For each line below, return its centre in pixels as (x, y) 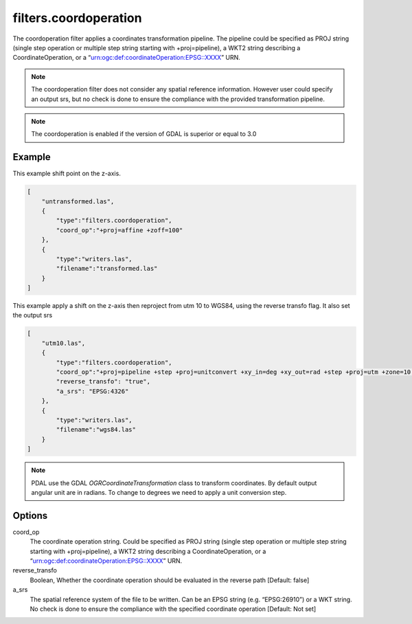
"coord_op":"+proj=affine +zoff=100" (119, 230)
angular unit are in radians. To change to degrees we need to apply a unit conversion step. (159, 492)
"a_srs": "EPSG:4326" (92, 391)
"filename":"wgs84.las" (96, 430)
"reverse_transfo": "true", (103, 382)
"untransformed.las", (78, 201)
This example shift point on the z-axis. (67, 174)
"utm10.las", (64, 343)
